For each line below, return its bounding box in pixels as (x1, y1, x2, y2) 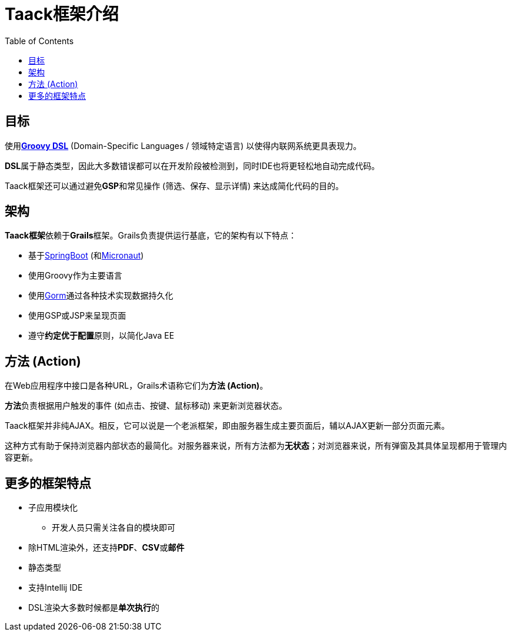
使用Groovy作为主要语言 (28, 270, 122, 281)
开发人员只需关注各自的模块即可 (52, 522, 175, 533)
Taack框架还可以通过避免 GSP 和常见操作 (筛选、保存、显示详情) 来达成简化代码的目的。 (5, 180, 344, 191)
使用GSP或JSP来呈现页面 (28, 310, 126, 321)
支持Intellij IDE (28, 582, 83, 593)
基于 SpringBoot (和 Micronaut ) (28, 250, 144, 261)
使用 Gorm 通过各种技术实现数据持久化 (28, 290, 173, 301)
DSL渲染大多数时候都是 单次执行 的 (28, 602, 160, 613)
